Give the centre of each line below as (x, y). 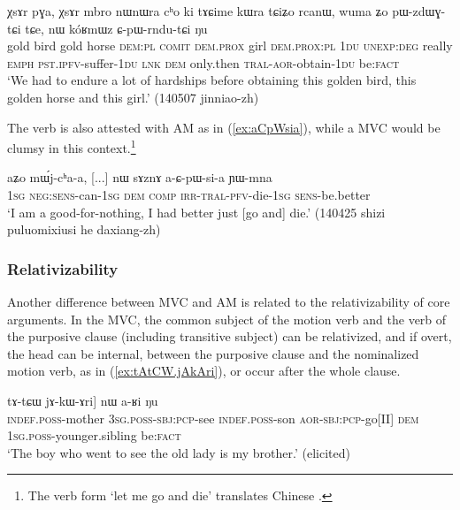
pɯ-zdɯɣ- (419, 11)
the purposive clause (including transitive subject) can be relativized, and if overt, (230, 336)
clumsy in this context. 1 (72, 146)
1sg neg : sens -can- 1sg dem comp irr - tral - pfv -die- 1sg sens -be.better (189, 194)
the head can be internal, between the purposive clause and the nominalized (213, 353)
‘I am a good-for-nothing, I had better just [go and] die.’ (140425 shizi (196, 212)
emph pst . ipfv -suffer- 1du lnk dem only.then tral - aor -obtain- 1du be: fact (203, 62)
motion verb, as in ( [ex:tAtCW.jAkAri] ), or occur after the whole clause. (204, 371)
